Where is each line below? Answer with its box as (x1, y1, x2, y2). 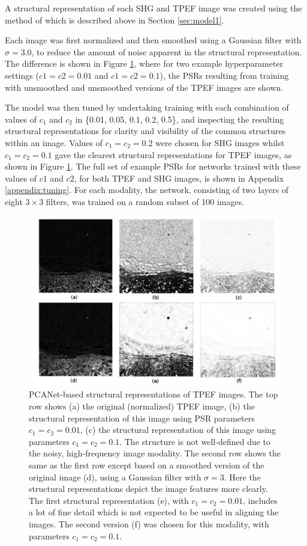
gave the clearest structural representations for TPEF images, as (55, 148, 292, 161)
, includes (243, 494, 278, 506)
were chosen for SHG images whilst (155, 136, 285, 149)
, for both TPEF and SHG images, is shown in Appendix (74, 171, 284, 184)
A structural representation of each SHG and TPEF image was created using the (5, 2, 302, 14)
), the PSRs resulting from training (159, 69, 289, 81)
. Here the (224, 470, 261, 483)
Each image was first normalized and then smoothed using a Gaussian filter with (5, 34, 302, 46)
